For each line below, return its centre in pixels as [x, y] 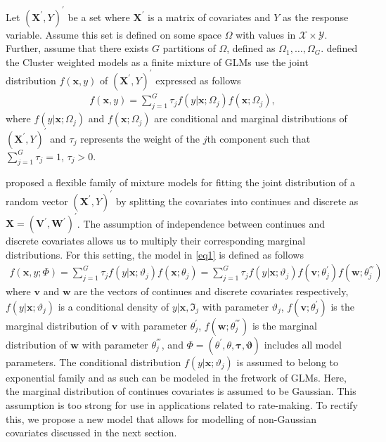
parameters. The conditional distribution [94, 362]
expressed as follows [198, 80]
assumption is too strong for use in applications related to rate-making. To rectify [182, 405]
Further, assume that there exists [77, 48]
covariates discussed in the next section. [91, 433]
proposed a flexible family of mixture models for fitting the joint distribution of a [181, 182]
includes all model [303, 344]
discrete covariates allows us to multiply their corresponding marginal [156, 240]
